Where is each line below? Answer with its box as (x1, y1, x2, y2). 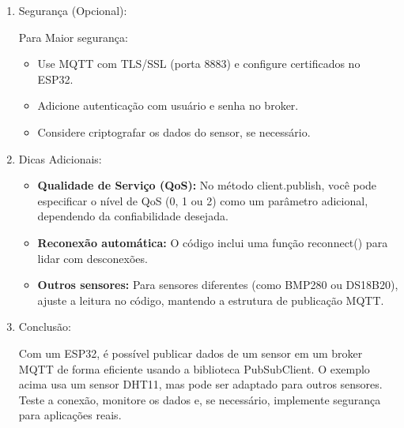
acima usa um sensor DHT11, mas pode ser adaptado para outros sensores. (18, 376, 383, 392)
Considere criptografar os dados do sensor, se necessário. (37, 123, 311, 140)
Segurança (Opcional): (18, 2, 127, 18)
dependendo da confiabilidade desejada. (37, 208, 228, 224)
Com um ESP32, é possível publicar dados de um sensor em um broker (18, 344, 363, 361)
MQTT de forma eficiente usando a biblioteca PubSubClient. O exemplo (18, 360, 370, 377)
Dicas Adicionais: (18, 150, 102, 167)
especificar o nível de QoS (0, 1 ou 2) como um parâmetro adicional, (37, 192, 368, 208)
